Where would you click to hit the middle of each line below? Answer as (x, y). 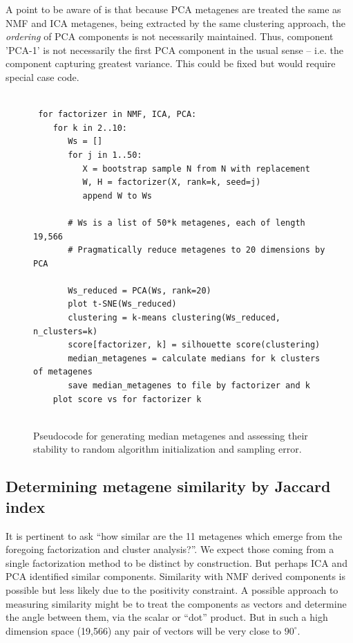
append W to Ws (117, 196)
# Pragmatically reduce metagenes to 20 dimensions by (197, 250)
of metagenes (63, 372)
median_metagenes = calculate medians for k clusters (194, 358)
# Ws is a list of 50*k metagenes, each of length (187, 223)
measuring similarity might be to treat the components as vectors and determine (176, 603)
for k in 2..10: (90, 128)
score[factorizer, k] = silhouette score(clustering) (194, 345)
